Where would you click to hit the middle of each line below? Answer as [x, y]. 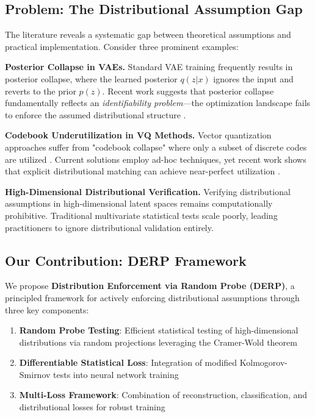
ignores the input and [253, 78]
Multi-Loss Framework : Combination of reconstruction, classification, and [163, 395]
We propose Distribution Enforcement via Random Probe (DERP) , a [150, 286]
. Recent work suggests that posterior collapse [188, 91]
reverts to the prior [41, 91]
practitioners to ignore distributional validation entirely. [109, 227]
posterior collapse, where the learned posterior [91, 78]
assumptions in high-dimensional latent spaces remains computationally [139, 203]
